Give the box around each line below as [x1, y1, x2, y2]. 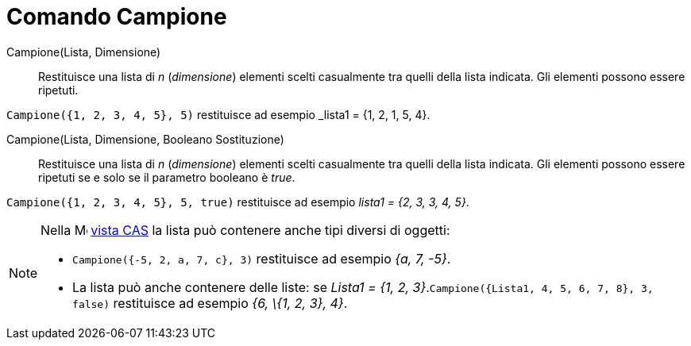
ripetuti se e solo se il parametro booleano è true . [38, 170, 295, 184]
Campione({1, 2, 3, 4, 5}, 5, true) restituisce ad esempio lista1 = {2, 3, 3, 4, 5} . [6, 194, 469, 209]
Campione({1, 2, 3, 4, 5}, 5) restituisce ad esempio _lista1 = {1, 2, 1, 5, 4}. [6, 107, 430, 121]
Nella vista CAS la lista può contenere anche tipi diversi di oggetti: [41, 221, 450, 238]
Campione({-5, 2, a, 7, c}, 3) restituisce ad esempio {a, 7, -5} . [72, 250, 451, 267]
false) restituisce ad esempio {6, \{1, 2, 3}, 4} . [72, 294, 348, 311]
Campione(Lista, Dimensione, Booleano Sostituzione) [6, 132, 284, 146]
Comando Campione [6, 3, 227, 30]
